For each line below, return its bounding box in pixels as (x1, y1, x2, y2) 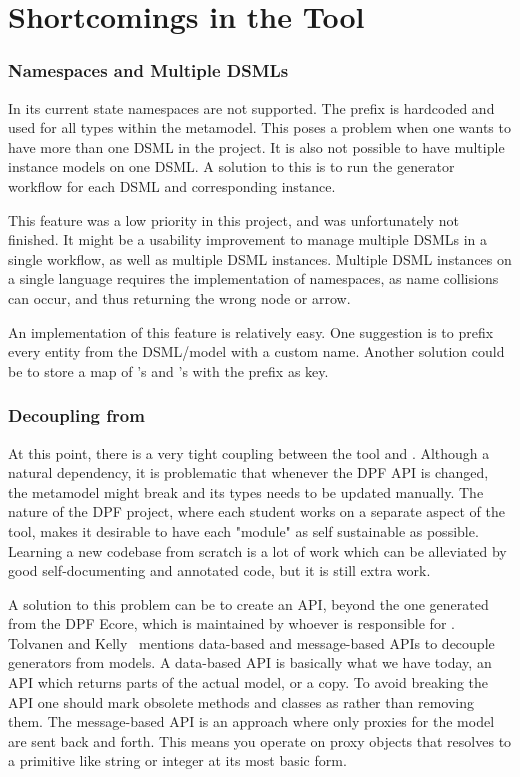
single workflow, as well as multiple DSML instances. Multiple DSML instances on (8, 248, 512, 269)
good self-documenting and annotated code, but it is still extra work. (8, 560, 431, 581)
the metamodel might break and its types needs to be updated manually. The (8, 481, 484, 502)
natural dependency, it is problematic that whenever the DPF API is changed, (8, 462, 489, 483)
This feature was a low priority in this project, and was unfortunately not (8, 209, 459, 230)
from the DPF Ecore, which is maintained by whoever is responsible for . (8, 613, 455, 634)
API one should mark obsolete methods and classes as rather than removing (8, 691, 474, 712)
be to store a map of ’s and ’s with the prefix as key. (8, 360, 329, 381)
